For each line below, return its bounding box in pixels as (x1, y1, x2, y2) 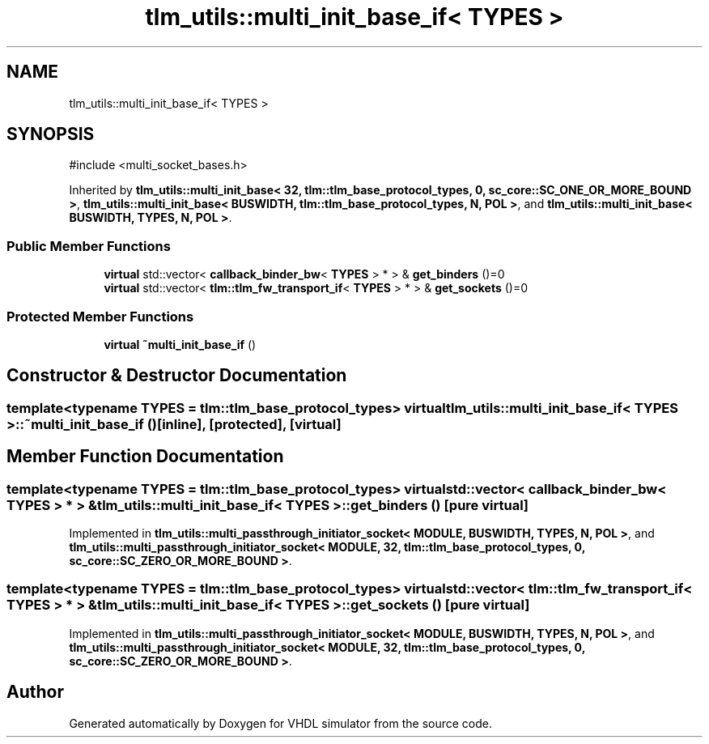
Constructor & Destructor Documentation (6, 365, 347, 386)
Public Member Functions (6, 237, 171, 254)
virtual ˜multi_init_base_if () (104, 337, 257, 351)
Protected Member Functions (6, 308, 194, 325)
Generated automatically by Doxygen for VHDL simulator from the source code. (69, 716, 493, 730)
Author (6, 682, 64, 703)
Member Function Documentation (6, 446, 284, 467)
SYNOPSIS (6, 124, 95, 145)
